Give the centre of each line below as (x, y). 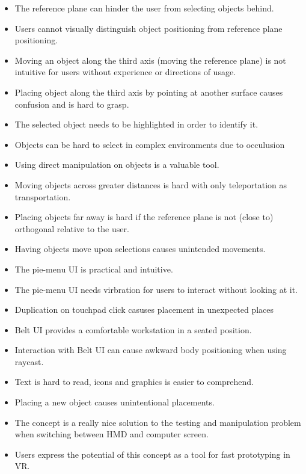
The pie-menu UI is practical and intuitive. (94, 269)
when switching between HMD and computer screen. (112, 434)
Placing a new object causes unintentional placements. (115, 402)
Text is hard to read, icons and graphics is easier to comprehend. (134, 382)
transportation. (43, 196)
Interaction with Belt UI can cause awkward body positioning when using (151, 350)
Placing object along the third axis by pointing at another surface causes (149, 92)
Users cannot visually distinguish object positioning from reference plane (148, 28)
